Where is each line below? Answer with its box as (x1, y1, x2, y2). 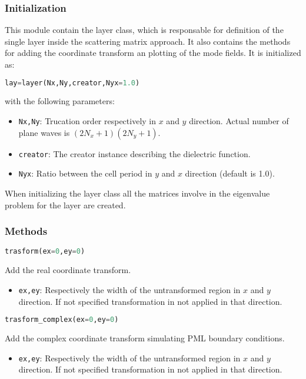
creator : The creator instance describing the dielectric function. (18, 147, 251, 159)
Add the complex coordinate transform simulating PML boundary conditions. (5, 332, 285, 344)
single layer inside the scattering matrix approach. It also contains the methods (5, 35, 291, 47)
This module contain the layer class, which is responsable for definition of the (5, 24, 284, 36)
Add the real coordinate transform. (5, 264, 131, 276)
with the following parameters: (5, 95, 115, 107)
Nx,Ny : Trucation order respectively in (18, 115, 157, 127)
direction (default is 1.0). (185, 167, 275, 179)
